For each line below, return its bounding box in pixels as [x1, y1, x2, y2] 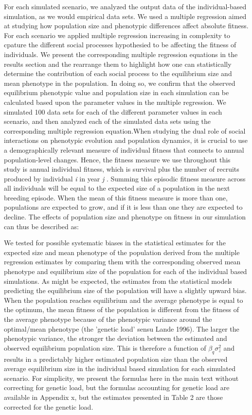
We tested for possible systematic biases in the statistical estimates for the [4, 237, 226, 248]
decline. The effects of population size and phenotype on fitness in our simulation [4, 212, 246, 222]
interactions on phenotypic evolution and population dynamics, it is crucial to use [4, 135, 248, 145]
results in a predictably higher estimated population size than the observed [4, 354, 228, 364]
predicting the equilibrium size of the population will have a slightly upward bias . [4, 285, 247, 296]
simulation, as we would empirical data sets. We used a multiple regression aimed [4, 11, 247, 21]
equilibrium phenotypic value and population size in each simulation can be [4, 87, 229, 98]
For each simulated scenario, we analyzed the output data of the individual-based [4, 1, 247, 11]
